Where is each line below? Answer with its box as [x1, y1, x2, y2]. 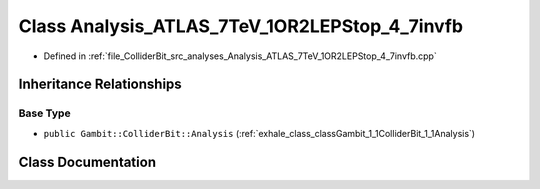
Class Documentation [18, 153, 157, 170]
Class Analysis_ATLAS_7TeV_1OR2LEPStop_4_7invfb [18, 15, 464, 37]
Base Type [18, 106, 71, 120]
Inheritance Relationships [18, 76, 182, 93]
